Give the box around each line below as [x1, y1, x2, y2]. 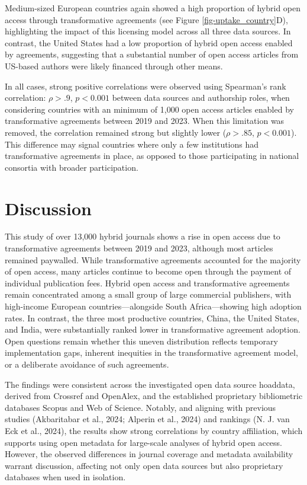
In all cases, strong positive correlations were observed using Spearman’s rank [5, 79, 286, 92]
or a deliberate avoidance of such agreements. [5, 358, 169, 370]
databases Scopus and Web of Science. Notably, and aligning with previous [5, 401, 276, 413]
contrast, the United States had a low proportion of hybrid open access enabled [5, 36, 293, 49]
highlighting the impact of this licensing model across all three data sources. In [5, 25, 291, 37]
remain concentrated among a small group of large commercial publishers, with [5, 288, 292, 301]
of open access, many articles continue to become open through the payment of [5, 265, 292, 277]
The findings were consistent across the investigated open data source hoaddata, [5, 378, 295, 390]
